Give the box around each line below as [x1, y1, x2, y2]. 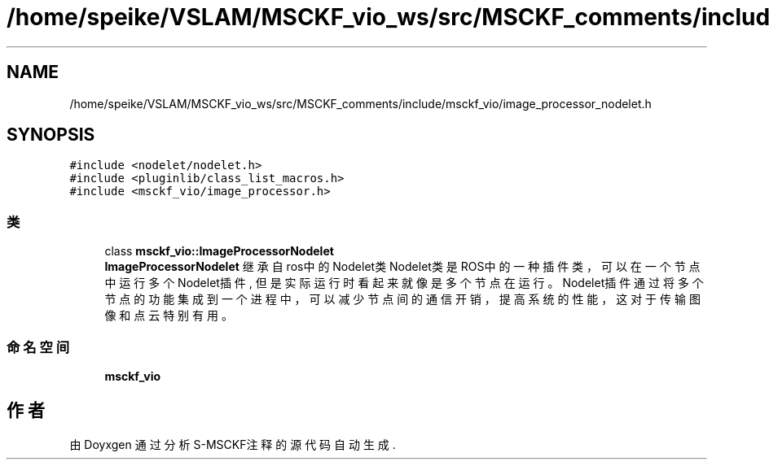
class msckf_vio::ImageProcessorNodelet [104, 244, 334, 259]
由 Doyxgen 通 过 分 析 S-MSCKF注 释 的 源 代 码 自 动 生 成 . [69, 437, 396, 451]
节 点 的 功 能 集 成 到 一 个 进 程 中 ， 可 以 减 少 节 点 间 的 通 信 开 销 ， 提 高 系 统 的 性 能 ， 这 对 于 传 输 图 [104, 292, 701, 307]
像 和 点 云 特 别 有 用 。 [104, 308, 233, 323]
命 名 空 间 [7, 338, 70, 355]
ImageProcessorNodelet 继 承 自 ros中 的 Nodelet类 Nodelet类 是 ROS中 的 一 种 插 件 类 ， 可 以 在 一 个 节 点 [104, 259, 701, 274]
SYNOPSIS [7, 124, 95, 146]
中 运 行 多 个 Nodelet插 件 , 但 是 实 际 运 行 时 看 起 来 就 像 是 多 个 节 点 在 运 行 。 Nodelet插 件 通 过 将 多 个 [104, 276, 704, 290]
